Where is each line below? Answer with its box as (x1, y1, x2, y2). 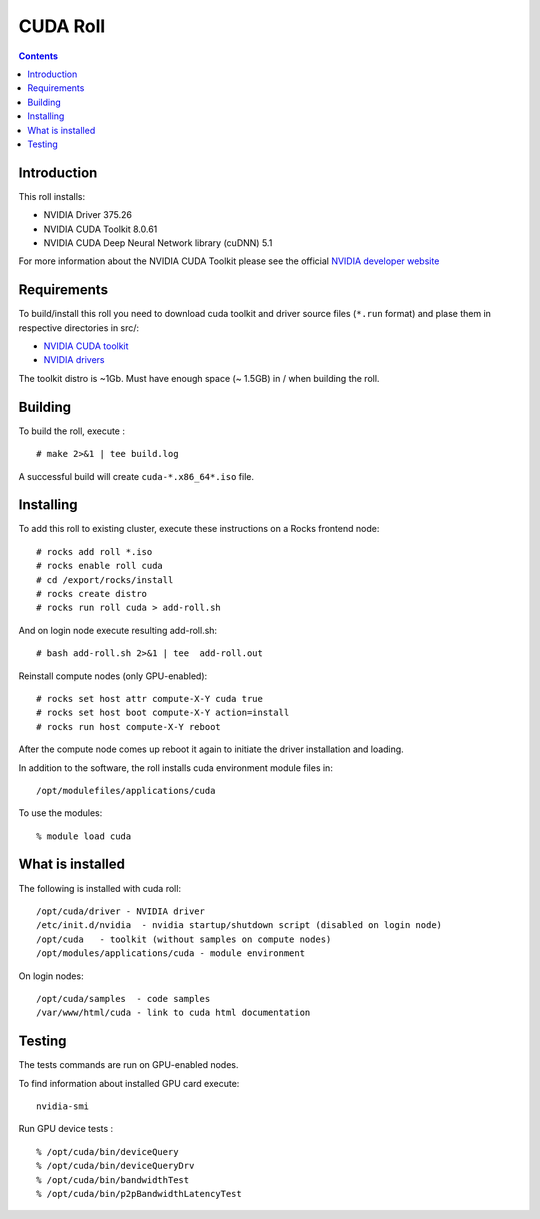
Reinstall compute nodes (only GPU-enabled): (18, 670, 208, 682)
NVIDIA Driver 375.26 (43, 209, 132, 221)
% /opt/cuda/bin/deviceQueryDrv (36, 1160, 195, 1172)
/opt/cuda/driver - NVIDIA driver (36, 905, 205, 917)
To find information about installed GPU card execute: (18, 1077, 240, 1089)
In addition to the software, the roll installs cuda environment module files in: (18, 761, 334, 774)
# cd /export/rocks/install (36, 574, 174, 585)
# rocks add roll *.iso (36, 546, 153, 557)
